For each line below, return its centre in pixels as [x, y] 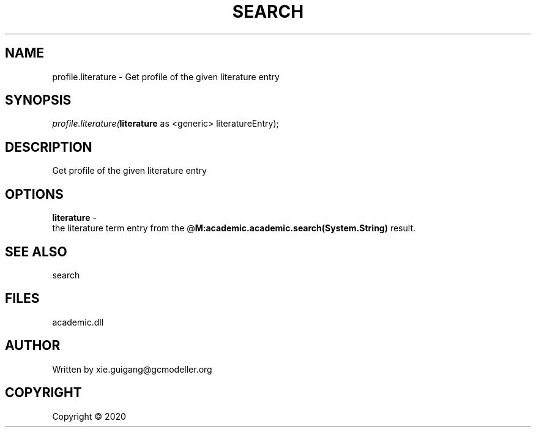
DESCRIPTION [49, 147]
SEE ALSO [36, 251]
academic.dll [78, 322]
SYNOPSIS [38, 100]
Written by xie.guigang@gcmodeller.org [132, 369]
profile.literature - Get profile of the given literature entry [166, 76]
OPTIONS [34, 194]
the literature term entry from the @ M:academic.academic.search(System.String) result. [234, 228]
